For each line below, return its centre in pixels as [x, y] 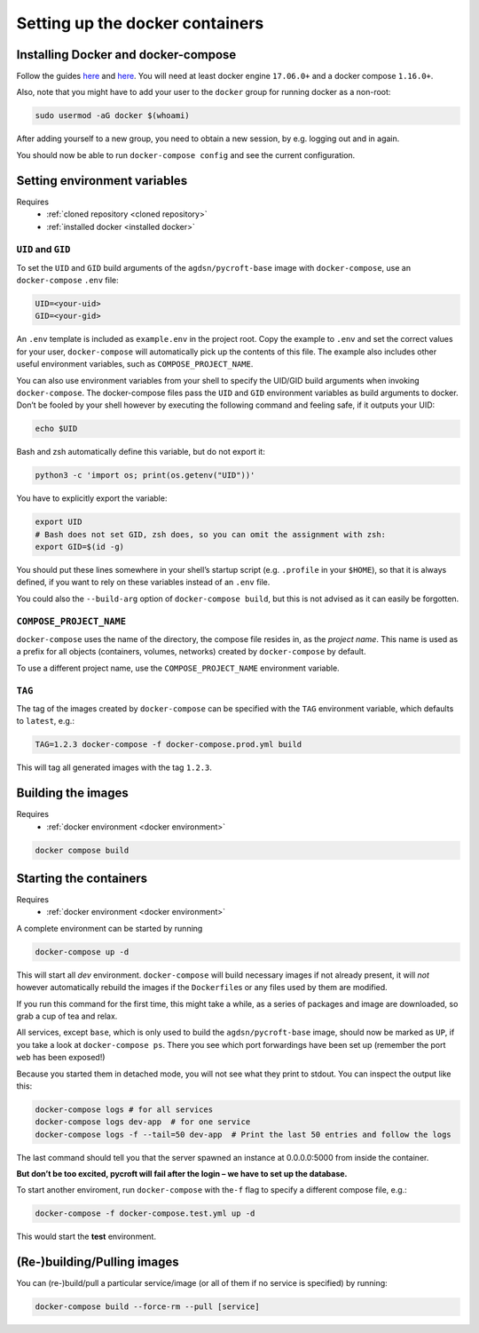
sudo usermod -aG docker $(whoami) [112, 116]
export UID [59, 522]
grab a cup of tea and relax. [67, 1016]
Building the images [72, 793]
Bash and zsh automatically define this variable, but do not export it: [141, 452]
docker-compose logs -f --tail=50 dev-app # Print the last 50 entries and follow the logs [243, 1134]
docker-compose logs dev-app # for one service [143, 1122]
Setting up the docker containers [140, 23]
